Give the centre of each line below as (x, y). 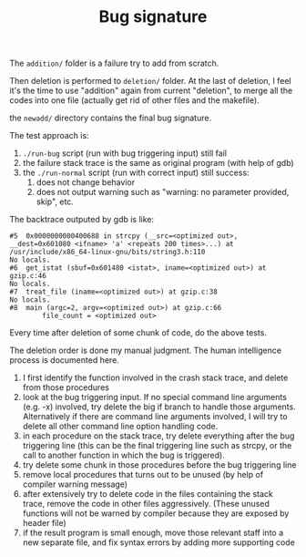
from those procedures (66, 387)
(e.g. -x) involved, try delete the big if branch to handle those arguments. (159, 407)
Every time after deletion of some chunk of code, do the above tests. (138, 333)
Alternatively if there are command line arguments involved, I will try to (155, 417)
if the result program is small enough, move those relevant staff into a (153, 533)
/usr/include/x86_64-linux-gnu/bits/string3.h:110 (107, 253)
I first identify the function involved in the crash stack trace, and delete (155, 378)
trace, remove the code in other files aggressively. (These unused (146, 504)
